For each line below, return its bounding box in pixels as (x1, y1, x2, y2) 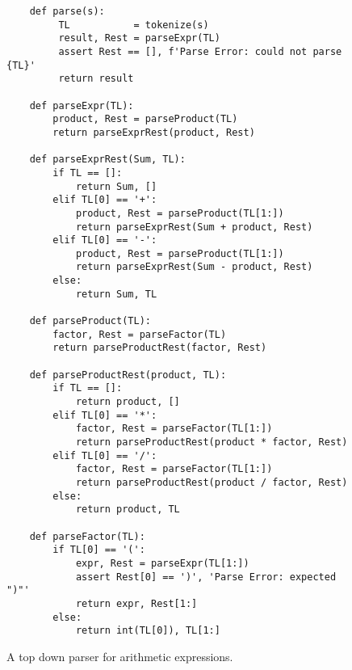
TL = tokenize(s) (58, 19, 209, 31)
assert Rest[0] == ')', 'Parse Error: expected (75, 571, 337, 583)
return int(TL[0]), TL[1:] (75, 625, 220, 637)
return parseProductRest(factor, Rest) (52, 342, 267, 354)
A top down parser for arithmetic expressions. (6, 647, 233, 664)
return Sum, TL (75, 288, 157, 300)
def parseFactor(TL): (29, 530, 145, 542)
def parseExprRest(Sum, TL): (29, 154, 186, 166)
